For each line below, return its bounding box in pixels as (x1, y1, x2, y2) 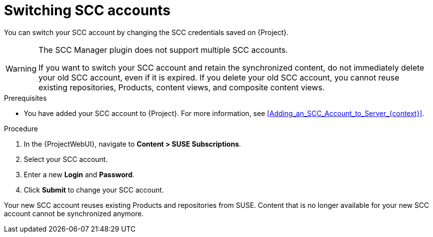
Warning (5, 63, 37, 74)
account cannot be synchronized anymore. (4, 209, 144, 218)
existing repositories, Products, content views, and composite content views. (38, 82, 325, 92)
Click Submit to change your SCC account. (24, 185, 164, 194)
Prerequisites (4, 93, 47, 102)
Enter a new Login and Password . (24, 170, 135, 179)
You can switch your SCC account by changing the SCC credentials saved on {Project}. (4, 28, 289, 37)
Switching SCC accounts (4, 2, 171, 19)
